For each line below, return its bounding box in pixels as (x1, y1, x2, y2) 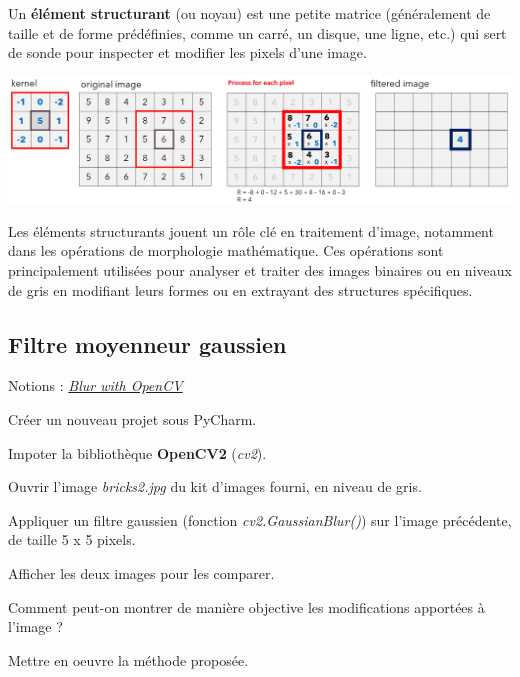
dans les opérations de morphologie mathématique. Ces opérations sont (8, 240, 444, 261)
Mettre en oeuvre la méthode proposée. (8, 649, 249, 670)
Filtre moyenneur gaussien (8, 328, 287, 359)
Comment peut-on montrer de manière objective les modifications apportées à (8, 596, 485, 617)
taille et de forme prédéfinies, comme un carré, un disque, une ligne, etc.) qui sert (8, 22, 507, 43)
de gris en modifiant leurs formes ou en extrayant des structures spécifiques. (8, 279, 473, 300)
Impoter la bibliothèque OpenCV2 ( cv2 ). (8, 442, 267, 463)
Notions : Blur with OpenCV (8, 375, 183, 396)
